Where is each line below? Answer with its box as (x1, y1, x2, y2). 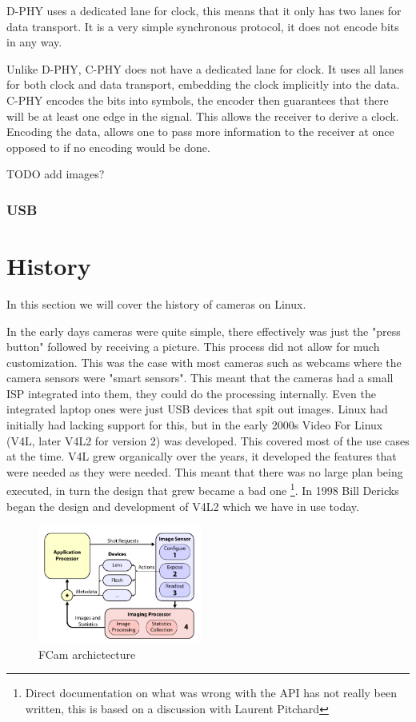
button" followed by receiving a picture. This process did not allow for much (6, 338, 380, 355)
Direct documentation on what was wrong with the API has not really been (25, 684, 398, 701)
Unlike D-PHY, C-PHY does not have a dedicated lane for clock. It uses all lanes (6, 60, 404, 77)
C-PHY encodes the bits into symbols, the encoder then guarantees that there (6, 91, 389, 108)
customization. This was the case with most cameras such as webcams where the (6, 353, 402, 370)
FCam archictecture (38, 645, 136, 662)
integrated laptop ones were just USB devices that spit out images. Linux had (6, 401, 388, 417)
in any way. (6, 34, 62, 50)
